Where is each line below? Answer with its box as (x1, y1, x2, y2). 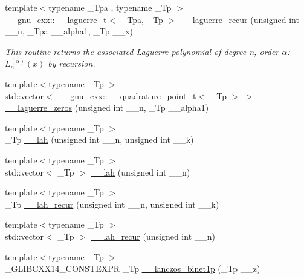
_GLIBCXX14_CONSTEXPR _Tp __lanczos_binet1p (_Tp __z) (5, 262, 260, 275)
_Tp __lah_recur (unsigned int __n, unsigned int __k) (5, 197, 219, 210)
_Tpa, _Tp (120, 13, 163, 25)
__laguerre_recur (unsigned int (179, 13, 299, 25)
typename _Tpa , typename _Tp (48, 1, 172, 13)
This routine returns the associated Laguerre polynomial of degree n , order (5, 45, 279, 57)
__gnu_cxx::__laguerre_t (5, 13, 107, 25)
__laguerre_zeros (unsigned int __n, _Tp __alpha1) (5, 101, 209, 114)
